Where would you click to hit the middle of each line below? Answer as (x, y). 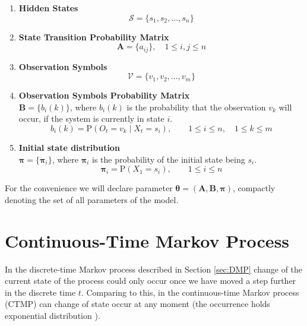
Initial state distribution (69, 148)
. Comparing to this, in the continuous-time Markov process (190, 292)
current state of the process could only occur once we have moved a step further (151, 281)
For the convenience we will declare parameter (89, 188)
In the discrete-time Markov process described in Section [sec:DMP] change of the (154, 269)
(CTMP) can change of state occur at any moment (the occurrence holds (137, 304)
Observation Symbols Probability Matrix (104, 95)
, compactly (254, 188)
